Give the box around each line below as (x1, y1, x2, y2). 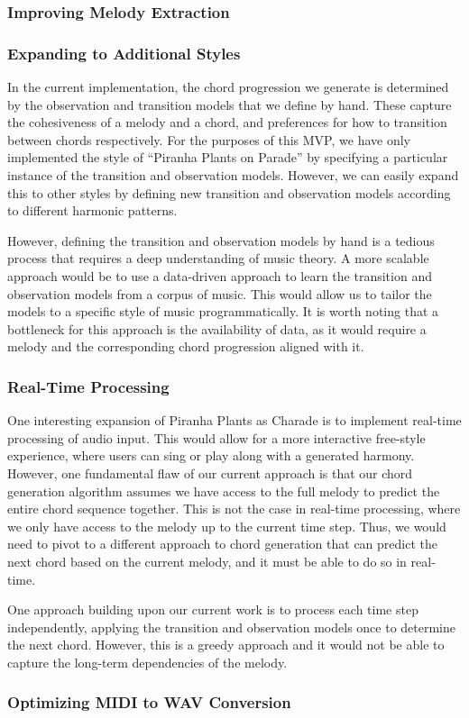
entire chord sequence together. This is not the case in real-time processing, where (7, 499, 461, 518)
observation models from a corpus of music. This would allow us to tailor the (7, 284, 432, 303)
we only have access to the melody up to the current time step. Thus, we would (7, 516, 446, 535)
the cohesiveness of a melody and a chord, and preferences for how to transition (7, 113, 447, 132)
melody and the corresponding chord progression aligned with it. (7, 337, 364, 356)
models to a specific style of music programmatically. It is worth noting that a (7, 302, 439, 321)
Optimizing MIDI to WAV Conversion (7, 691, 291, 713)
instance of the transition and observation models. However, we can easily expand (7, 166, 459, 185)
